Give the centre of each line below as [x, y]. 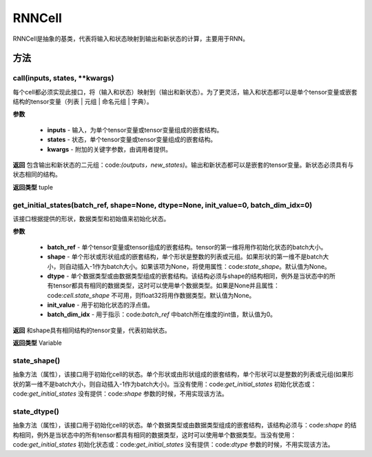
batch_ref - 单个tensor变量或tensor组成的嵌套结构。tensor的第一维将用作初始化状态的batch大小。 [187, 247]
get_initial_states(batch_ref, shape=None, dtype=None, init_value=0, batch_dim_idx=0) [163, 205]
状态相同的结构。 [37, 174]
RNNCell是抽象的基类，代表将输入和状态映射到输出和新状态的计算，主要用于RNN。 [131, 39]
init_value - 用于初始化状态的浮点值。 [101, 305]
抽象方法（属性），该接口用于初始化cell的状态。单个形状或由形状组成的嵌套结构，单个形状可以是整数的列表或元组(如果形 [183, 374]
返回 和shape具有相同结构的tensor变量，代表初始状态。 [92, 330]
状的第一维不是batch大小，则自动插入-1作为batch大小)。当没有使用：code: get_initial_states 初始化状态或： [165, 384]
